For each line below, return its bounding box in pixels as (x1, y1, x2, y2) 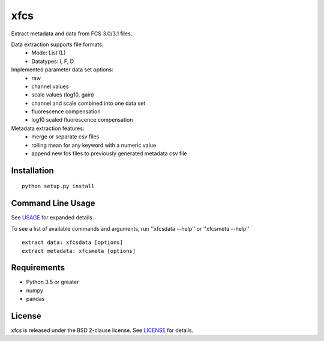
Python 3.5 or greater (26, 279, 79, 286)
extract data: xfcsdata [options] (22, 239, 123, 246)
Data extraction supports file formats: (11, 41, 104, 48)
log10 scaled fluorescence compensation (31, 116, 133, 123)
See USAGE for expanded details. (11, 214, 94, 221)
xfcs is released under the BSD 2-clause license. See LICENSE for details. (11, 327, 194, 334)
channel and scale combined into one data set (31, 99, 146, 107)
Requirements (11, 262, 65, 273)
